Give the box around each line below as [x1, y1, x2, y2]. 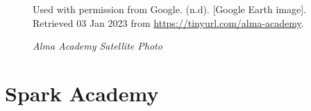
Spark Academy [5, 79, 159, 107]
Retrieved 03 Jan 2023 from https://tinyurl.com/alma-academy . [33, 15, 304, 30]
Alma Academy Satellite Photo [33, 39, 162, 53]
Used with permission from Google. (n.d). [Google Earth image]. [33, 2, 306, 16]
